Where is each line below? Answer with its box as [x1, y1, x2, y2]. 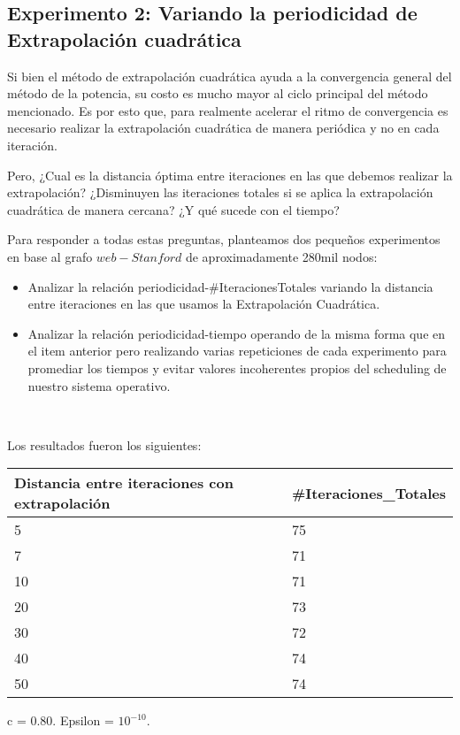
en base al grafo [7, 247, 93, 265]
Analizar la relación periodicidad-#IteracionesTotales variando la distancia [27, 277, 433, 295]
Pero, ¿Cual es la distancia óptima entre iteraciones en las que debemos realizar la [7, 165, 453, 184]
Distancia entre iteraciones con [14, 472, 234, 494]
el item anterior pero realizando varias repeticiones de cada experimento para [27, 341, 447, 360]
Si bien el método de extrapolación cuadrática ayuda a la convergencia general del [7, 66, 452, 85]
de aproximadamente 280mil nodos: [185, 247, 378, 265]
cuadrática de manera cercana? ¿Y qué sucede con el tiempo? [7, 200, 340, 218]
